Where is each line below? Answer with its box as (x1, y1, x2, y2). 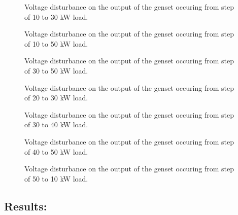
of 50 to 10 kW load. (24, 173, 88, 184)
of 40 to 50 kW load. (24, 146, 88, 157)
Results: (4, 198, 47, 213)
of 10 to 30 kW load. (24, 11, 88, 22)
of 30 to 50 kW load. (24, 65, 88, 76)
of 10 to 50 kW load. (24, 38, 88, 49)
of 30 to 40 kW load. (24, 119, 88, 130)
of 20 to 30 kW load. (24, 92, 88, 103)
